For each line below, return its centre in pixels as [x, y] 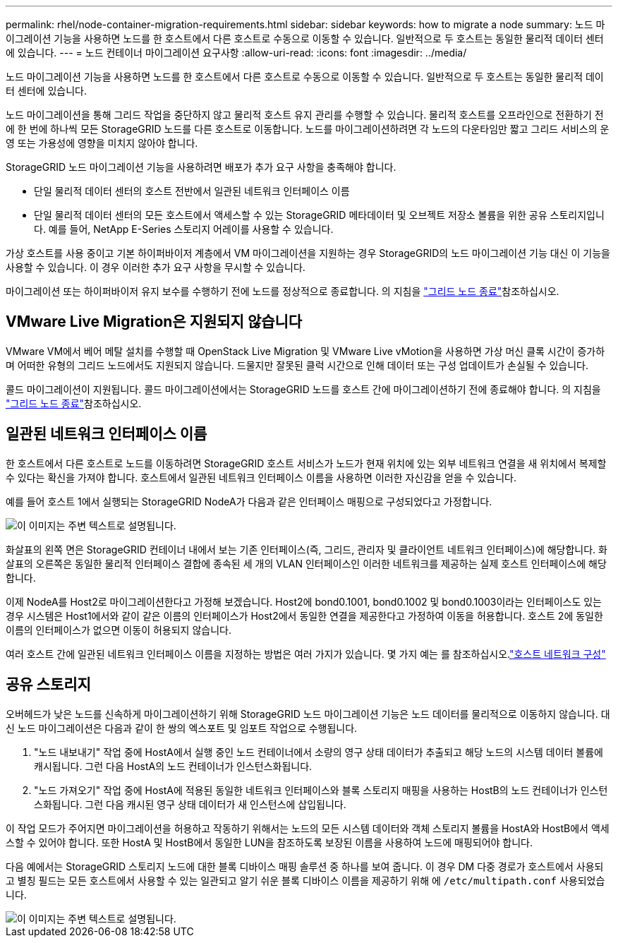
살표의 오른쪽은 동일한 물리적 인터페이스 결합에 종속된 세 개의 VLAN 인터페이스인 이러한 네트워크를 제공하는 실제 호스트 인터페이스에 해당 [306, 563]
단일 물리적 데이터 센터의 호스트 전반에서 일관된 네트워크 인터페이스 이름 [192, 191]
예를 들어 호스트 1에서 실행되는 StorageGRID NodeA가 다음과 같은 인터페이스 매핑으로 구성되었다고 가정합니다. [249, 501]
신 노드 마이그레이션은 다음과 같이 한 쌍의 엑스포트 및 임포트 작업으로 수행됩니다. [182, 728]
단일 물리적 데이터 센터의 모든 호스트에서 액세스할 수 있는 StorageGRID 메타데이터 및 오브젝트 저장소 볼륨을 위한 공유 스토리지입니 [319, 215]
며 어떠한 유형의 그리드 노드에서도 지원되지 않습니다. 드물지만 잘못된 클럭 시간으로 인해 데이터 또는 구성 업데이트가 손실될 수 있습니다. [297, 365]
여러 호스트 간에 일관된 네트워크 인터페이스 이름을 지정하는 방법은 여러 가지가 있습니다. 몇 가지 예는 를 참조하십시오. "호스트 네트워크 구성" [306, 654]
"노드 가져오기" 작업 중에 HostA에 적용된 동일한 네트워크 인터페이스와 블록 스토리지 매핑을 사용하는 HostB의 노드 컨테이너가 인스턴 [321, 790]
